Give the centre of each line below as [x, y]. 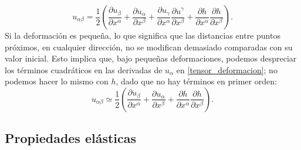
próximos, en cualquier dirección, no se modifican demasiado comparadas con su [149, 47]
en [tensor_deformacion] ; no [227, 69]
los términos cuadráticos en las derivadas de [84, 69]
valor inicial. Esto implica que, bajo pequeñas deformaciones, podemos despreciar [151, 58]
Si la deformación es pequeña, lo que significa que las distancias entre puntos [143, 35]
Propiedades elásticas [71, 138]
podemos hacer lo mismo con [57, 81]
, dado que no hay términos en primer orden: [196, 81]
